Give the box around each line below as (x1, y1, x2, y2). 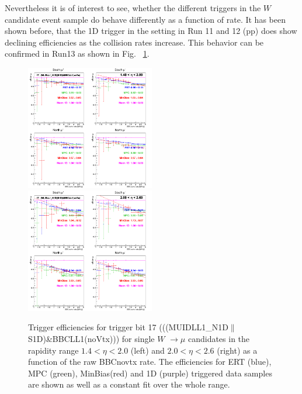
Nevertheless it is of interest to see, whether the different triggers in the (5, 2, 261, 13)
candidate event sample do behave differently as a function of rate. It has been (5, 13, 286, 25)
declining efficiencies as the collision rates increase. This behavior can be (5, 36, 264, 48)
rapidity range (28, 344, 79, 356)
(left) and (130, 344, 165, 356)
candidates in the (188, 332, 250, 344)
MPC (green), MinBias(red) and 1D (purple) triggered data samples (28, 367, 272, 379)
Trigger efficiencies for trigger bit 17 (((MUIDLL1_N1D (28, 321, 228, 333)
